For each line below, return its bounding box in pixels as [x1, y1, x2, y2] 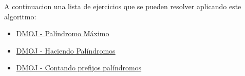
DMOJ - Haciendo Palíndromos [16, 45, 116, 56]
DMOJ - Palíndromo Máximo [16, 28, 109, 39]
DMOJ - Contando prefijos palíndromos [16, 62, 142, 73]
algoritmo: [4, 11, 36, 21]
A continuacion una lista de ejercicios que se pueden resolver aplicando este [4, 1, 241, 11]
